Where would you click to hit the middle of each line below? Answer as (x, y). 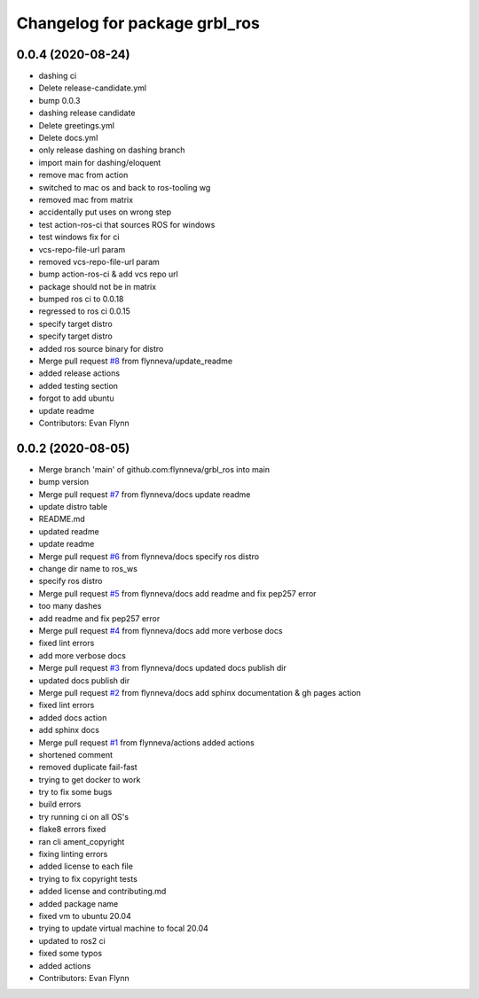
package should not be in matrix (98, 286)
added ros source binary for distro (101, 348)
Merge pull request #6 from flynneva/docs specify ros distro (149, 556)
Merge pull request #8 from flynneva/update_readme (136, 361)
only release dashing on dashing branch (112, 150)
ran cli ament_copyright (82, 841)
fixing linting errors (73, 854)
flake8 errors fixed (72, 830)
